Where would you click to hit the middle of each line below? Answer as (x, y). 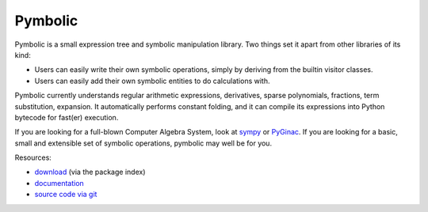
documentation (59, 183)
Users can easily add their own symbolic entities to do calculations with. (152, 81)
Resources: (33, 157)
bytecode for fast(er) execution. (67, 117)
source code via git (66, 195)
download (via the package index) (90, 172)
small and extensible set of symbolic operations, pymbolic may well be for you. (143, 143)
